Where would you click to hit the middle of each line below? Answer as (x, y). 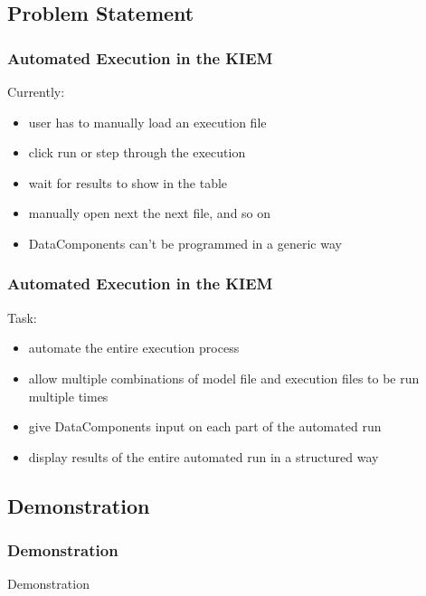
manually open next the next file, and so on (150, 213)
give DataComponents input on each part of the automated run (205, 426)
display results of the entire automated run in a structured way (204, 456)
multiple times (68, 396)
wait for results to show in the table (128, 182)
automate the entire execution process (134, 348)
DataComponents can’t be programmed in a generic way (185, 243)
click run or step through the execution (137, 152)
